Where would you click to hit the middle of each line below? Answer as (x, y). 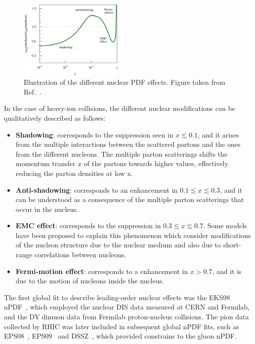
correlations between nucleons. (80, 255)
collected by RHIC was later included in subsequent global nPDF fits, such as (122, 326)
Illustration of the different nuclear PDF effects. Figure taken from (125, 82)
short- (232, 245)
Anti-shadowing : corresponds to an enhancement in (97, 189)
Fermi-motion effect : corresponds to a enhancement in (102, 271)
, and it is (227, 271)
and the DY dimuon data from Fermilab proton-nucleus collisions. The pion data (127, 317)
